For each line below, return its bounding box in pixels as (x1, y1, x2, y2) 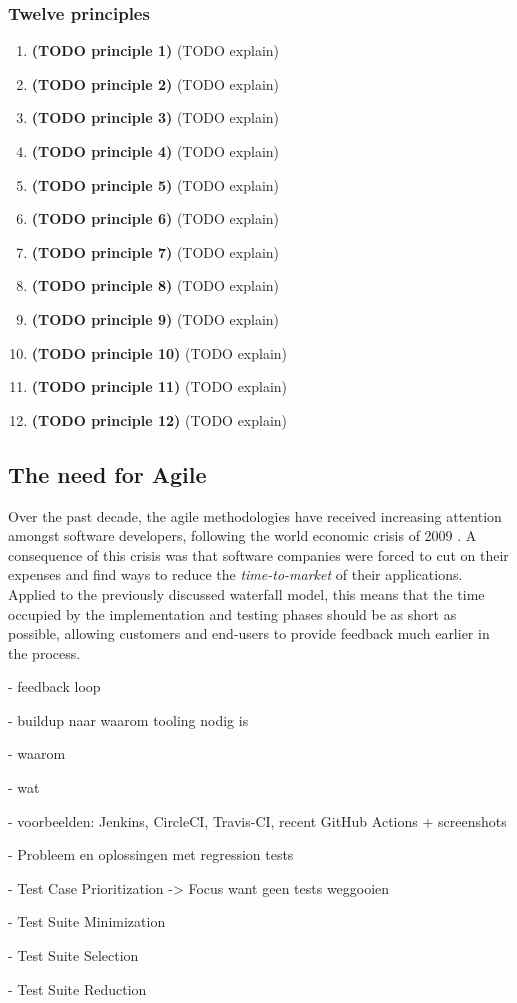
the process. (8, 642, 81, 663)
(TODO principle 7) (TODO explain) (31, 241, 279, 262)
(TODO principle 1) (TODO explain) (31, 40, 279, 61)
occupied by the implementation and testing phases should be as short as (8, 603, 457, 624)
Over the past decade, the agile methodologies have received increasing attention (8, 505, 502, 526)
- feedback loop (8, 676, 101, 697)
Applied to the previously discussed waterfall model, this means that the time (8, 583, 485, 604)
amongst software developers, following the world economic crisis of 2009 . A (8, 525, 477, 546)
